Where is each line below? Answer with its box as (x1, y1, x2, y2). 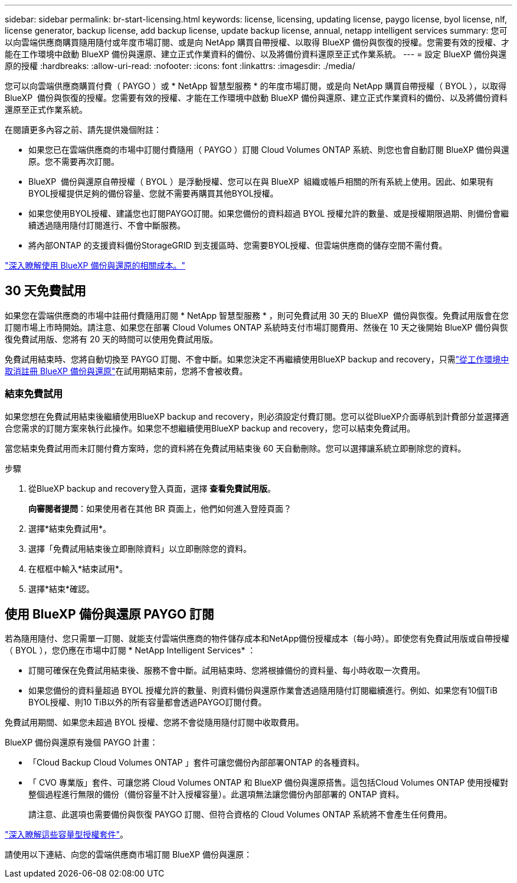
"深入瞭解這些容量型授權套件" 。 (5, 829, 129, 840)
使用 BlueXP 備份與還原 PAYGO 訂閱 (5, 607, 214, 622)
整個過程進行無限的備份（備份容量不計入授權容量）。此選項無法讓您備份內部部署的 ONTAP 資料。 (28, 789, 404, 800)
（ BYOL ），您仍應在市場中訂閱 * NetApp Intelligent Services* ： (5, 645, 256, 656)
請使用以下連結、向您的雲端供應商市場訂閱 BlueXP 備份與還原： (5, 849, 252, 860)
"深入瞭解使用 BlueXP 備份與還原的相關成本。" (5, 260, 186, 270)
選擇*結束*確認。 (28, 583, 95, 594)
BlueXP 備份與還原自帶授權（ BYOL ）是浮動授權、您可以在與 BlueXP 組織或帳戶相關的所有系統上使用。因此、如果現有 (28, 176, 494, 187)
